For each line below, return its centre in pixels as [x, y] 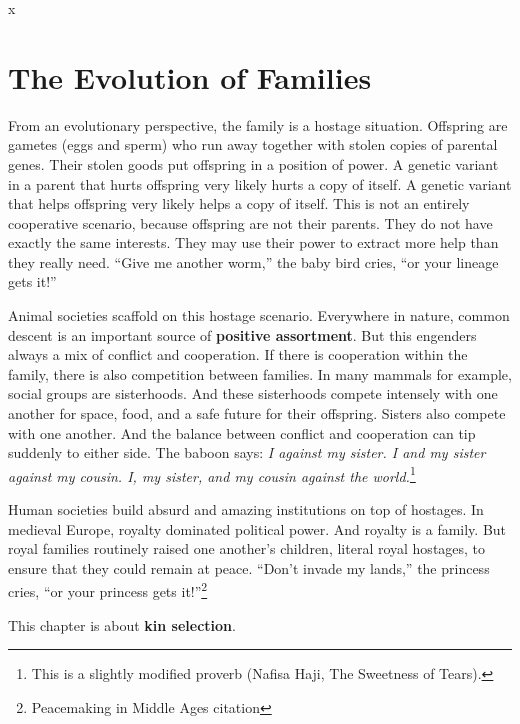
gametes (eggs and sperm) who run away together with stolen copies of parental [253, 144]
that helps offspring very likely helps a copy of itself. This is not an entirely [239, 203]
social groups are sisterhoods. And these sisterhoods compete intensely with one [253, 393]
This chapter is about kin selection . [122, 624]
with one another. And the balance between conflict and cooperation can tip [242, 432]
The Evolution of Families [190, 76]
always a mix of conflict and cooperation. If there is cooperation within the [238, 354]
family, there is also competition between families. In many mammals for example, [260, 373]
